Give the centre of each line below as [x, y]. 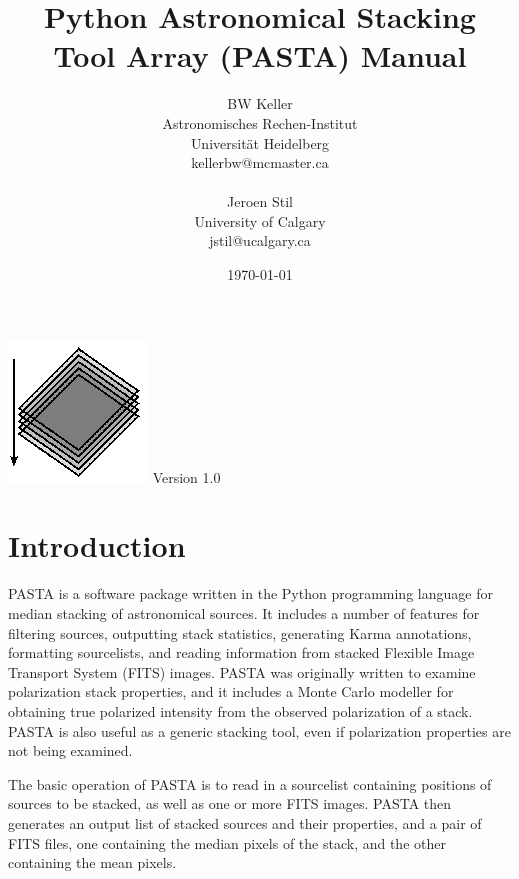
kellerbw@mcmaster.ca [260, 162]
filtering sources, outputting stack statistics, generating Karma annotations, [240, 632]
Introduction [97, 545]
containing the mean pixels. [92, 862]
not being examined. [70, 750]
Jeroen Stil [260, 201]
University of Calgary [260, 220]
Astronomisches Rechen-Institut [260, 122]
